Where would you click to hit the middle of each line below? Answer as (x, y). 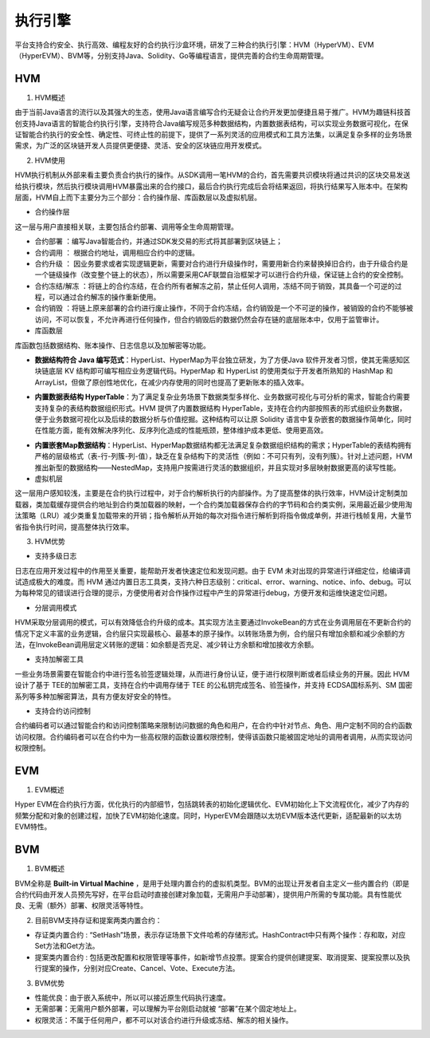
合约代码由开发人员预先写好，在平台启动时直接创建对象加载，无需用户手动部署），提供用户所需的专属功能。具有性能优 (208, 894)
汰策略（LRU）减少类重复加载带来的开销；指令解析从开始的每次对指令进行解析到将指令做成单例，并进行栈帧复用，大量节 (213, 515)
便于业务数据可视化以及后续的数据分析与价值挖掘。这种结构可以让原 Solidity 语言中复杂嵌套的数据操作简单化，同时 (223, 419)
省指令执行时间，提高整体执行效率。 (74, 527)
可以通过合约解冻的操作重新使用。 (104, 297)
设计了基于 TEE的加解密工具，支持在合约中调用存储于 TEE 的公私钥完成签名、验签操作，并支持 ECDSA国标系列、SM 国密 (214, 685)
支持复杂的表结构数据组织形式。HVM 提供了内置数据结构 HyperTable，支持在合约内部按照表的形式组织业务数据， (221, 408)
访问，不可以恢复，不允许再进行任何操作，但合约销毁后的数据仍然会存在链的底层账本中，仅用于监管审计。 (209, 319)
